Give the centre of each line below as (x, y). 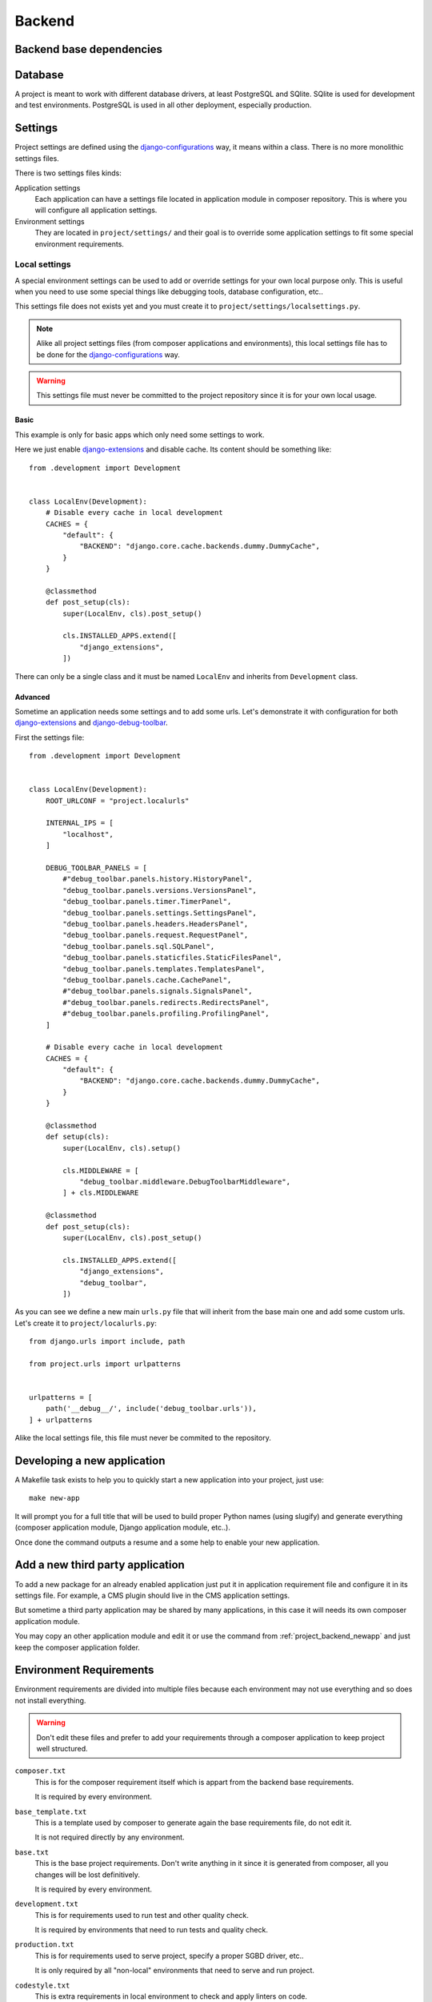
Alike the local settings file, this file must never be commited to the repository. (143, 1438)
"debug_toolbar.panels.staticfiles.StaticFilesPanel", (172, 958)
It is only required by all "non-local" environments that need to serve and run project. (175, 1971)
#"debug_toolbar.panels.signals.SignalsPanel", (158, 991)
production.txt (45, 1945)
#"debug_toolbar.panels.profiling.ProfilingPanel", (166, 1014)
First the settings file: (50, 738)
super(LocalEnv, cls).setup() (122, 1148)
